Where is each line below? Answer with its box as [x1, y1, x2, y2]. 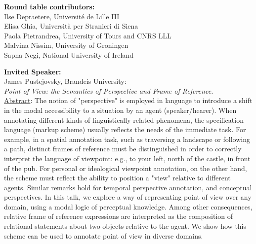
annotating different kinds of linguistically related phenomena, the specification [4, 114, 244, 125]
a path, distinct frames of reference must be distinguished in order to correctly [4, 143, 242, 154]
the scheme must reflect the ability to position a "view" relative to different [4, 173, 231, 183]
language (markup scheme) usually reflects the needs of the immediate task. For [4, 124, 246, 135]
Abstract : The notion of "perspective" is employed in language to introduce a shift [4, 95, 253, 105]
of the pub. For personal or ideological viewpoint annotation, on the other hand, [4, 163, 247, 173]
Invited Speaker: [4, 66, 61, 76]
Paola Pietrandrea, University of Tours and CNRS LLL [4, 30, 171, 40]
